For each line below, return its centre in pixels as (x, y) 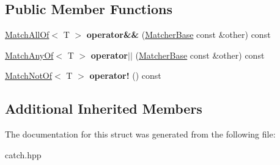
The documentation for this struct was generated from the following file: (140, 134)
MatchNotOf (29, 75)
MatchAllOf (27, 35)
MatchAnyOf (29, 55)
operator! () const (125, 75)
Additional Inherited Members (104, 108)
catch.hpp (23, 154)
